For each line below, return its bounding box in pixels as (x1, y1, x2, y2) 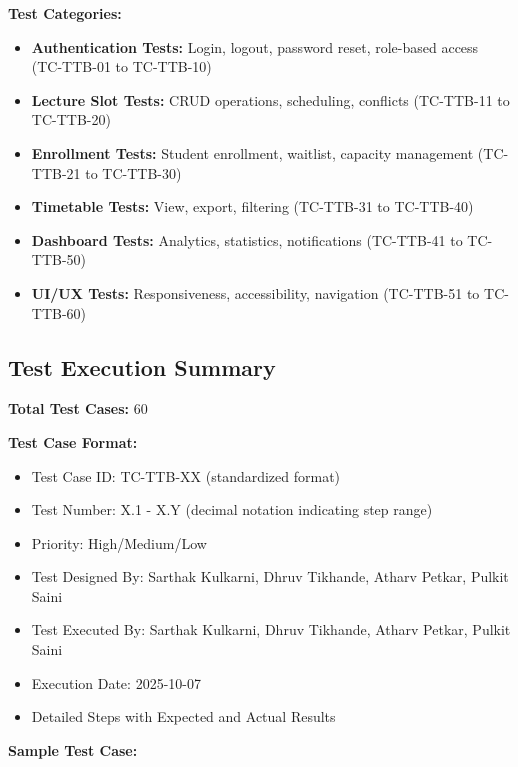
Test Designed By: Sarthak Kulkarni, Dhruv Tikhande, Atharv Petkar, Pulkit (31, 566, 509, 587)
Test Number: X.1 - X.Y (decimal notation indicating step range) (31, 499, 433, 520)
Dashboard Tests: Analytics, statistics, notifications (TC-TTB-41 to (31, 229, 463, 250)
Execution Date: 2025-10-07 (31, 672, 201, 693)
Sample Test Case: (8, 739, 138, 760)
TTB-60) (31, 302, 87, 323)
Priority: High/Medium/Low (31, 532, 207, 553)
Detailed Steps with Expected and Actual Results (31, 706, 336, 727)
